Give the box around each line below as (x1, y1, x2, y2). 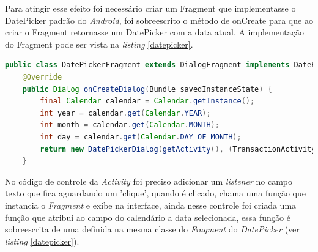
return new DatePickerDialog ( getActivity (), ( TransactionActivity (40, 144, 316, 154)
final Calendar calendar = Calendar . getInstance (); (40, 97, 255, 106)
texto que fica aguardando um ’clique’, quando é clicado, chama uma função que (5, 187, 306, 199)
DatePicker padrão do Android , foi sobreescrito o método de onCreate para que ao (5, 13, 313, 26)
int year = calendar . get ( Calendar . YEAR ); (40, 108, 211, 117)
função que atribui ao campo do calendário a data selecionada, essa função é (5, 210, 290, 223)
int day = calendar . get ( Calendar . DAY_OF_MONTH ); (40, 132, 242, 141)
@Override (22, 72, 62, 81)
